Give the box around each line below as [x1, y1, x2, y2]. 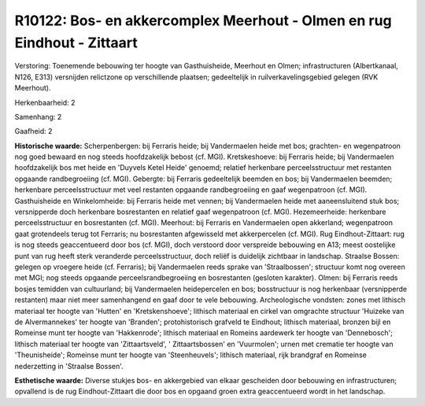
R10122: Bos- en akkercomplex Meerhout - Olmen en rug [14, 12, 393, 29]
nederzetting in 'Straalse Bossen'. [14, 361, 124, 371]
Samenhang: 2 [14, 112, 62, 121]
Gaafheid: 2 [14, 127, 53, 136]
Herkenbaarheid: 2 [14, 98, 76, 107]
